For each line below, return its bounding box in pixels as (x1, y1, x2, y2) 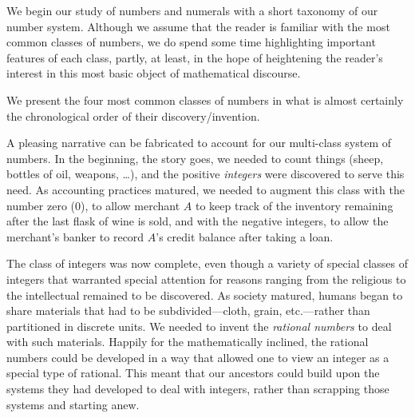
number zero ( (6, 197, 76, 213)
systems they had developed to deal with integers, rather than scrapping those (6, 380, 389, 397)
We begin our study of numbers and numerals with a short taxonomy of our (6, 2, 378, 18)
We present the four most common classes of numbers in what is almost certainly (6, 91, 404, 108)
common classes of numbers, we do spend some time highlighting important (6, 34, 376, 50)
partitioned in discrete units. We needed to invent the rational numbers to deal (6, 317, 392, 334)
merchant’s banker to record (6, 228, 144, 245)
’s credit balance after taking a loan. (156, 228, 334, 245)
